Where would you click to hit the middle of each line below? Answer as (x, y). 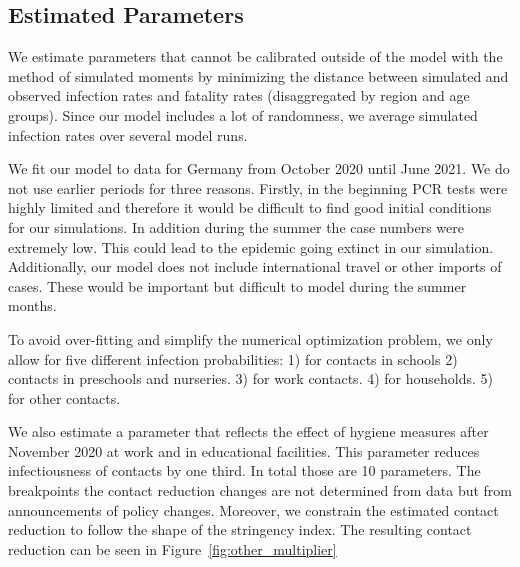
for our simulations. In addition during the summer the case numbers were (236, 226)
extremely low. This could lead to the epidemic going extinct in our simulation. (251, 246)
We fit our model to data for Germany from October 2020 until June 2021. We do (259, 168)
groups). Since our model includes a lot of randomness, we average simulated (243, 114)
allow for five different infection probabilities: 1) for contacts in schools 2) (233, 358)
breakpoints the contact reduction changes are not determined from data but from (260, 490)
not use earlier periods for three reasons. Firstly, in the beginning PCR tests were (258, 187)
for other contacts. (64, 397)
